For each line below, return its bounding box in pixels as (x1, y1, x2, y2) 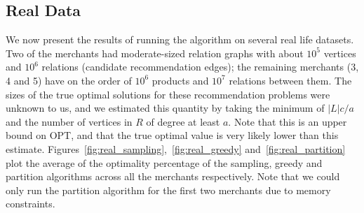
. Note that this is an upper (228, 114, 347, 128)
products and (151, 73, 209, 87)
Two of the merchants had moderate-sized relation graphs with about (6, 45, 304, 60)
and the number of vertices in (6, 114, 133, 128)
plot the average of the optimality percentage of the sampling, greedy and (6, 155, 323, 170)
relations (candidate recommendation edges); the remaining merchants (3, (41, 59, 359, 74)
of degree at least (146, 114, 220, 128)
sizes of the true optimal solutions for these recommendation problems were (6, 87, 330, 101)
